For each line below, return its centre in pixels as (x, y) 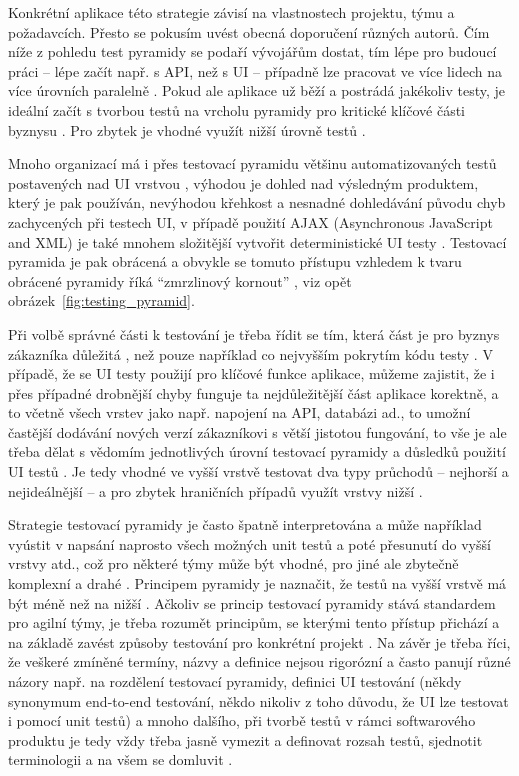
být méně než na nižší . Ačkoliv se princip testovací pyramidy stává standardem (252, 602)
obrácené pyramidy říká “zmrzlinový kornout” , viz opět (180, 280)
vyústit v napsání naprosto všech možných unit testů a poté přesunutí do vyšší (249, 543)
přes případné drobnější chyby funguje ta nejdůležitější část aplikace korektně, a (253, 392)
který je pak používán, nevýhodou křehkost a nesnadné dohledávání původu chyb (257, 202)
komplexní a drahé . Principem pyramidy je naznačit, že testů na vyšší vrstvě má (257, 583)
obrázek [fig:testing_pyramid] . (101, 300)
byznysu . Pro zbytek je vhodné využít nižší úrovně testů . (187, 129)
